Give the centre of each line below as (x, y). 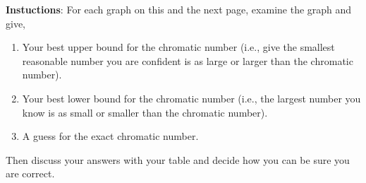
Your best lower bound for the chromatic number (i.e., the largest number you (191, 98)
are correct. (30, 173)
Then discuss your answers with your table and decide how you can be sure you (178, 159)
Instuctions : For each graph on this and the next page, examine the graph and (179, 9)
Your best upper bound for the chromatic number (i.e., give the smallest (178, 47)
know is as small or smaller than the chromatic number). (145, 112)
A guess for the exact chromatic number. (110, 136)
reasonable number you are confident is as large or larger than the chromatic (188, 60)
